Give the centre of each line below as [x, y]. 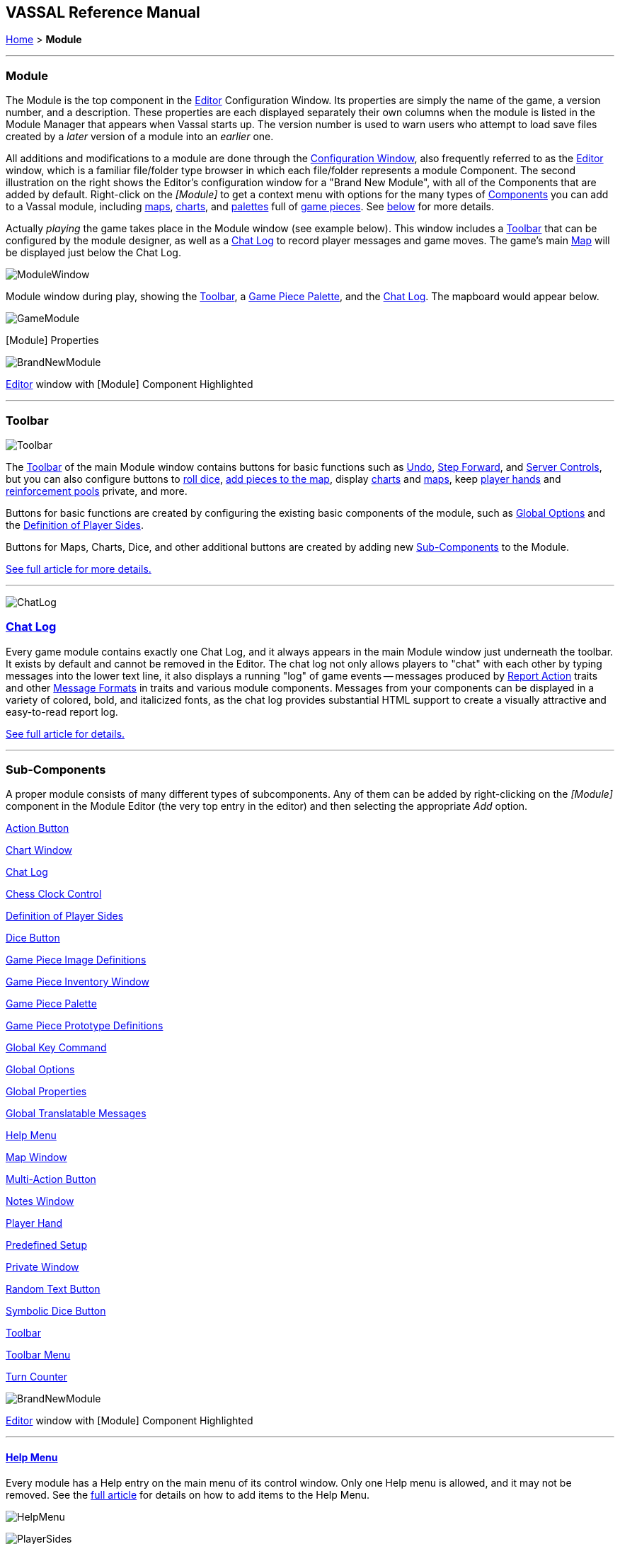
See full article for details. [65, 733]
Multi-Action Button [51, 1179]
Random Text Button [53, 1289]
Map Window [36, 1157]
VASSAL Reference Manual [103, 12]
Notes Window [40, 1201]
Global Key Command [56, 1048]
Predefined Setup [46, 1245]
